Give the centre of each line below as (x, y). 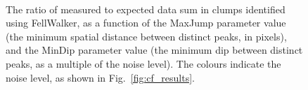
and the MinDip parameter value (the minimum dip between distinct (154, 50)
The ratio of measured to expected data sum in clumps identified (146, 9)
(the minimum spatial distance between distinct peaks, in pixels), (146, 36)
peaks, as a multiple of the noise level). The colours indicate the (143, 63)
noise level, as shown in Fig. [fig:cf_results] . (100, 77)
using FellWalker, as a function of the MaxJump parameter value (146, 23)
